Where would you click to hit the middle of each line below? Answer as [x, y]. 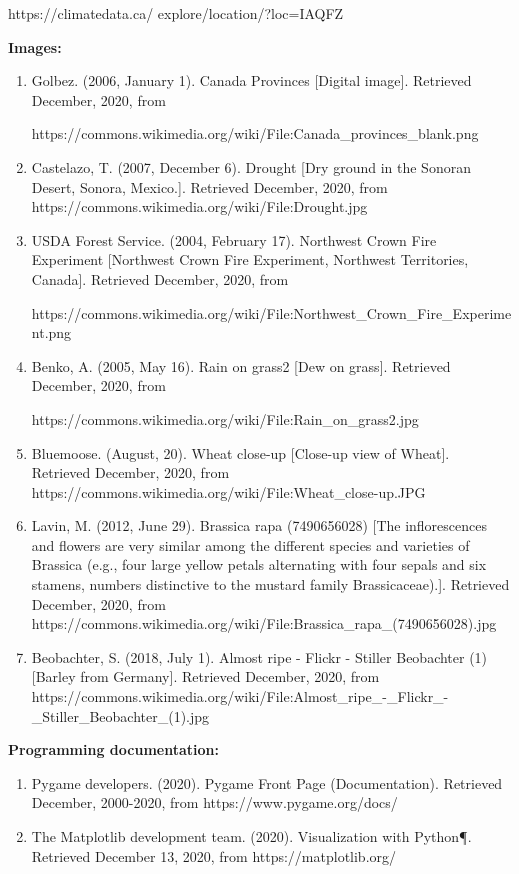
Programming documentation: [113, 749]
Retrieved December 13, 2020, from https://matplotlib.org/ [214, 855]
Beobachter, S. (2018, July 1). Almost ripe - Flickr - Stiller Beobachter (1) [259, 656]
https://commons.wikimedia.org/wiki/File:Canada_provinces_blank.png [255, 133]
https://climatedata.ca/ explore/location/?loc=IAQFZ [176, 13]
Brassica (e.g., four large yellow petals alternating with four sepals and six [259, 564]
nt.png [51, 332]
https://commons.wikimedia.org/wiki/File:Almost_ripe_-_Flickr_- [240, 696]
